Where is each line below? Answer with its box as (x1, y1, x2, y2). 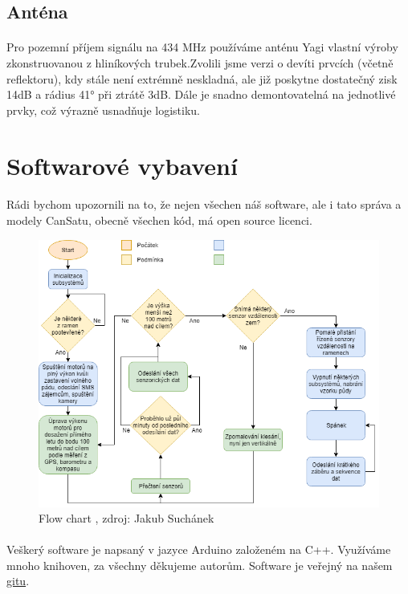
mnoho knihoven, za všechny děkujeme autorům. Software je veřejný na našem (6, 556, 393, 573)
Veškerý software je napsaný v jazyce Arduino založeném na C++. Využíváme (6, 541, 391, 558)
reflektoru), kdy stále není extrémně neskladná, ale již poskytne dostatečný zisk (6, 70, 398, 87)
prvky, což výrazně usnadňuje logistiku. (6, 101, 200, 118)
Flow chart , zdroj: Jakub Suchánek (39, 510, 214, 527)
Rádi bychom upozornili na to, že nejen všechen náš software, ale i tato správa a (6, 196, 402, 213)
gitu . (6, 572, 30, 589)
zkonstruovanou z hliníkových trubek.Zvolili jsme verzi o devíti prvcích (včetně (6, 54, 394, 71)
